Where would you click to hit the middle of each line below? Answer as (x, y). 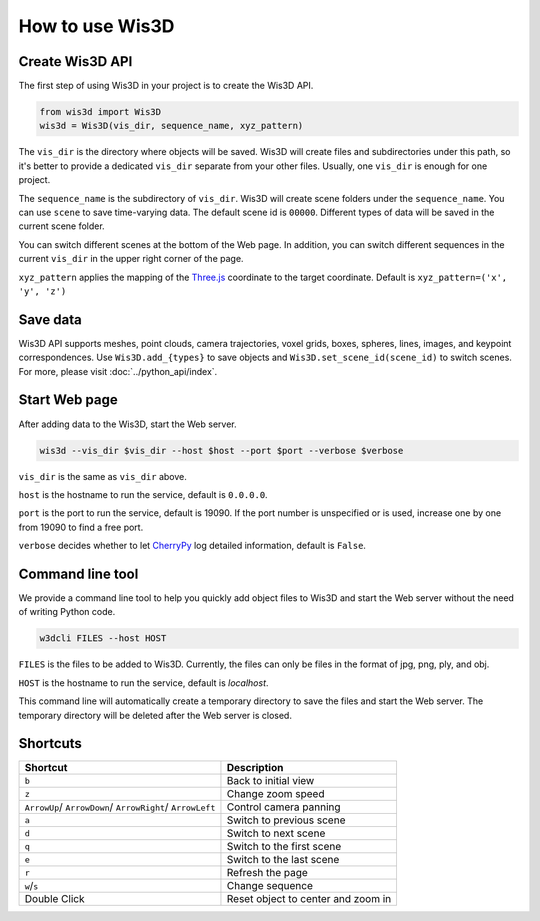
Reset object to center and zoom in (309, 899)
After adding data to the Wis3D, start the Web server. (127, 424)
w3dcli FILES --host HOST (103, 638)
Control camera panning (283, 807)
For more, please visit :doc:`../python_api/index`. (118, 371)
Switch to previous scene (286, 820)
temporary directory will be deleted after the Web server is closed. (155, 715)
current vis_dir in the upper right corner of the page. (131, 259)
